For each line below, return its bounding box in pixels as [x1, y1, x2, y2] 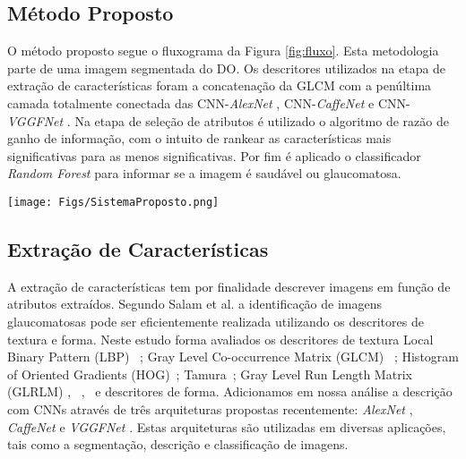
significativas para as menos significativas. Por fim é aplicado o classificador [7, 146, 421, 165]
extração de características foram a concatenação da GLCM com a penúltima [7, 76, 432, 95]
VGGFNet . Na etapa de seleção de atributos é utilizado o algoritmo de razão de [7, 111, 449, 130]
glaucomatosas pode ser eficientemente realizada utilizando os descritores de [7, 312, 424, 330]
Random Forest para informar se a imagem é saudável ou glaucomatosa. [7, 164, 401, 183]
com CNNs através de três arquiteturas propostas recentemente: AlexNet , [7, 399, 413, 418]
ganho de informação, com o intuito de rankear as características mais [7, 129, 392, 148]
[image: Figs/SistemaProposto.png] [7, 195, 220, 208]
